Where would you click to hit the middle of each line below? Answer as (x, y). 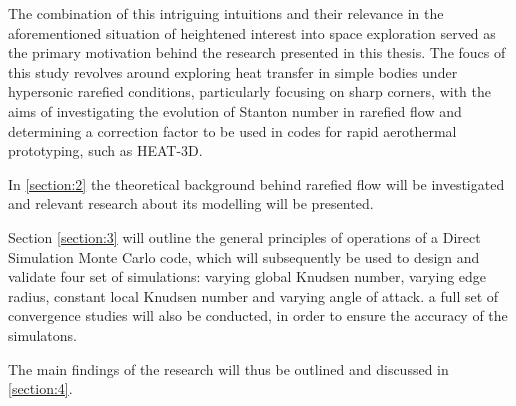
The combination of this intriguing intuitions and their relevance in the (226, 13)
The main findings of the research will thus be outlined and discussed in (228, 368)
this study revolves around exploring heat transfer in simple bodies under (233, 71)
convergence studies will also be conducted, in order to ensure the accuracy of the (258, 315)
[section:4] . (40, 388)
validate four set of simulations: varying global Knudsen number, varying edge (247, 276)
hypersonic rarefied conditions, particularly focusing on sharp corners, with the (249, 91)
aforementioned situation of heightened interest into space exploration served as (252, 32)
